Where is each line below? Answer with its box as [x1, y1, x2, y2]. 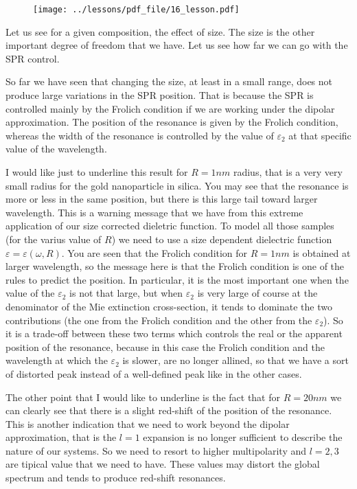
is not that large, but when [69, 286, 183, 300]
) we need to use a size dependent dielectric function [111, 231, 332, 246]
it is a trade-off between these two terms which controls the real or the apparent [5, 326, 343, 341]
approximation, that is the [5, 430, 117, 444]
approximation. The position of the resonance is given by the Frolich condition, [5, 115, 338, 129]
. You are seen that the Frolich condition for [61, 245, 248, 260]
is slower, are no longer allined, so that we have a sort [122, 353, 349, 367]
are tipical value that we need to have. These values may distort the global [5, 457, 320, 471]
